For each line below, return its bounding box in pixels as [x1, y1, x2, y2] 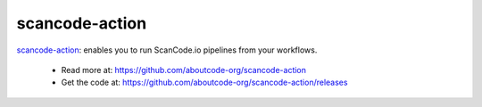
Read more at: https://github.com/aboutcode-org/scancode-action [61, 64, 307, 75]
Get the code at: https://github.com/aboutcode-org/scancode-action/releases [61, 77, 348, 88]
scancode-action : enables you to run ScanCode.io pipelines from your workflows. [16, 45, 318, 55]
